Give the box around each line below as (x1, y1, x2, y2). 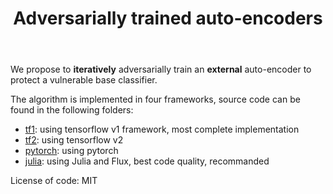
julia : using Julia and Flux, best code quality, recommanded (24, 155, 270, 167)
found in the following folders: (10, 104, 134, 116)
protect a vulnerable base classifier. (10, 74, 158, 86)
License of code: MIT (10, 175, 98, 187)
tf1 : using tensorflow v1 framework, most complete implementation (24, 123, 300, 136)
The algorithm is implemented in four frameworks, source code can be (10, 93, 301, 106)
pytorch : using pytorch (24, 145, 119, 157)
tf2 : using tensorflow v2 (24, 134, 124, 146)
